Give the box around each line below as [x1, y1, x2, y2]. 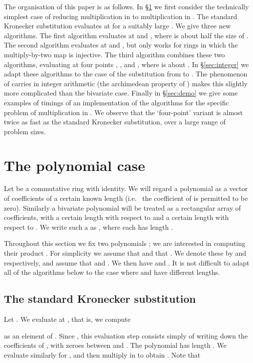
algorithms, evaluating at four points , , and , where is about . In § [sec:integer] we [4, 59, 249, 69]
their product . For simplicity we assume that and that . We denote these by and [4, 248, 247, 258]
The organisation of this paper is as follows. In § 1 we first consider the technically [4, 1, 249, 11]
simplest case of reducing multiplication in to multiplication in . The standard [4, 11, 237, 21]
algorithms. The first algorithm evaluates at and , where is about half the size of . [4, 30, 249, 40]
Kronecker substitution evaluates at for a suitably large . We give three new [4, 21, 231, 31]
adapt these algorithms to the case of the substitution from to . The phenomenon [4, 69, 248, 79]
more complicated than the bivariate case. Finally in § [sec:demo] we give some [4, 88, 238, 98]
